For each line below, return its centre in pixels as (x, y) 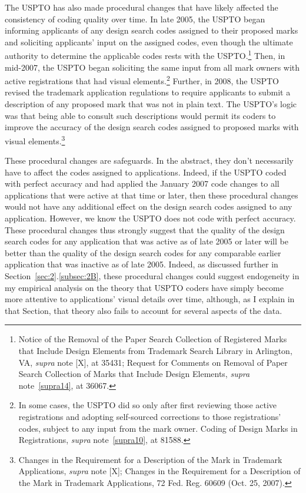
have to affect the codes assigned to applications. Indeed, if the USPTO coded (146, 172)
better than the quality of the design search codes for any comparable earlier (143, 252)
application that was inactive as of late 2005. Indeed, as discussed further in (142, 264)
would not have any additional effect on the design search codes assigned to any (149, 206)
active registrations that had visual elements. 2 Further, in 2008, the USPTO (142, 80)
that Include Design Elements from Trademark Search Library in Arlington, (155, 350)
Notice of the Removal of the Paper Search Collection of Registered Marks (153, 339)
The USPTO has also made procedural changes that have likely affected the (142, 7)
